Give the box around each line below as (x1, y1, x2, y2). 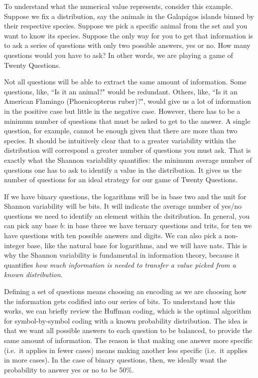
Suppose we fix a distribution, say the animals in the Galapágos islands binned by (4, 10, 254, 21)
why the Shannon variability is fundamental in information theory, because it (4, 250, 240, 260)
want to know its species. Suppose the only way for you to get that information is (4, 30, 253, 40)
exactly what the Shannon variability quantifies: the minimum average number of (4, 154, 252, 165)
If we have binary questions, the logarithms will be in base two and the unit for (4, 191, 247, 201)
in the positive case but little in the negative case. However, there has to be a (4, 105, 241, 116)
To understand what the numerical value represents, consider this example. (4, 1, 233, 11)
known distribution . (4, 269, 63, 280)
